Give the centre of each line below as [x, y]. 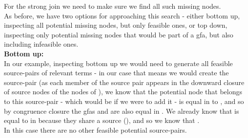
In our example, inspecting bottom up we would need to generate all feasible [118, 63]
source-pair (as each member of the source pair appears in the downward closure [124, 82]
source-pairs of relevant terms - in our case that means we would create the [116, 73]
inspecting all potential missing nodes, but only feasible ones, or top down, [116, 25]
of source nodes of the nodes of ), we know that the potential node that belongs [123, 92]
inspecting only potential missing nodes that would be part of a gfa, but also [119, 34]
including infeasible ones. [41, 44]
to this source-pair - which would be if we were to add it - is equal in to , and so [124, 101]
